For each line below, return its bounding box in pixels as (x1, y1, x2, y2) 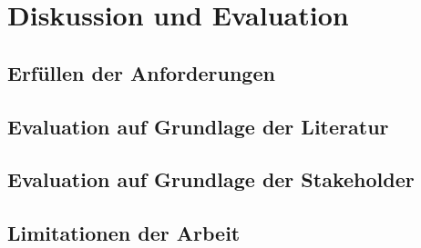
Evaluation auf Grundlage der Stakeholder (7, 165, 415, 193)
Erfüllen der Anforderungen (7, 58, 275, 86)
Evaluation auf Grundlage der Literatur (7, 112, 389, 140)
